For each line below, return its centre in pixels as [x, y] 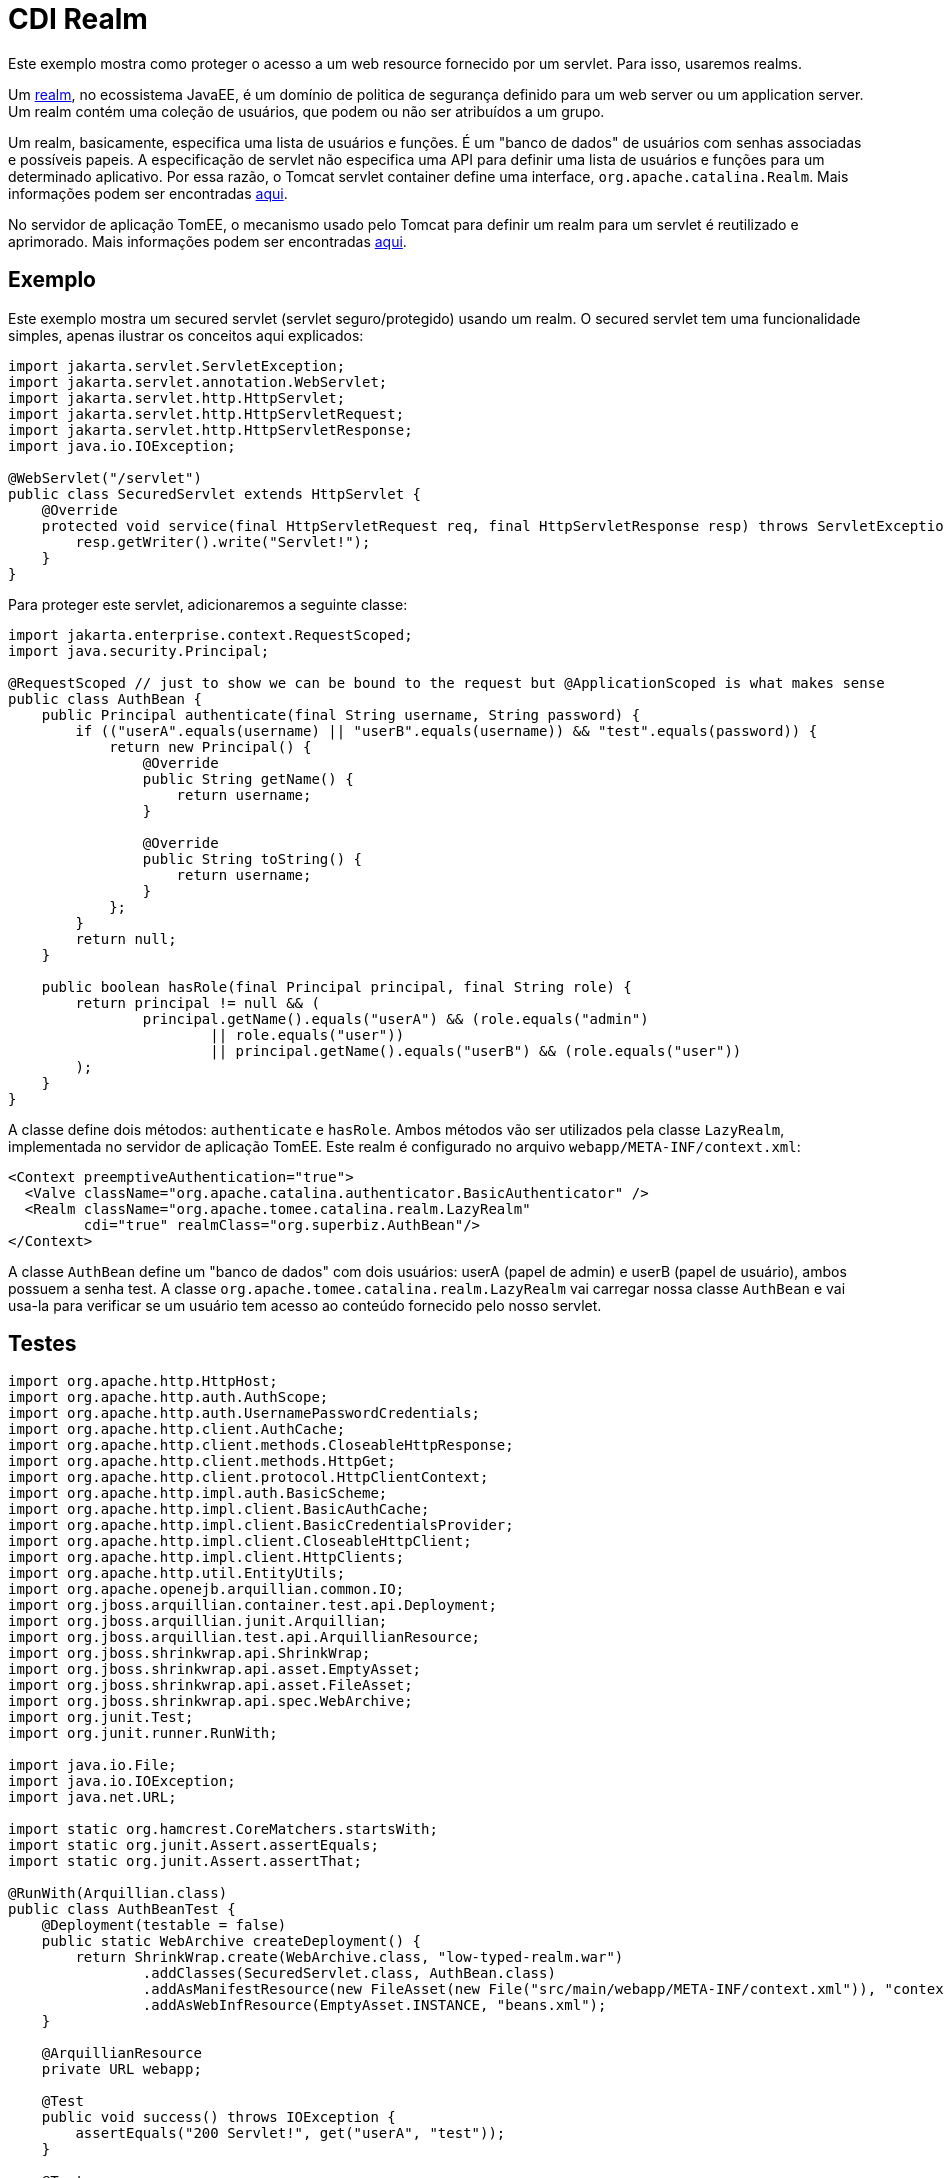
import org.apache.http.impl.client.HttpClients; [206, 1557]
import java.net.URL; [92, 1797]
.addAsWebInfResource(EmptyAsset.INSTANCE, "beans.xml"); [374, 2005]
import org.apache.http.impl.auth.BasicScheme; [198, 1493]
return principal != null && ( [197, 1002]
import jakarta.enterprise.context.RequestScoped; [210, 634]
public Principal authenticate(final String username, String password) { [341, 714]
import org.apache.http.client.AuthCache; [177, 1429]
